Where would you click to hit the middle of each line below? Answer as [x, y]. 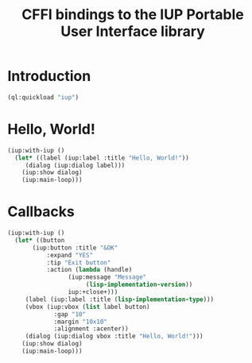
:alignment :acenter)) [91, 329]
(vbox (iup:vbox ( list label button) [87, 307]
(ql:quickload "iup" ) [43, 97]
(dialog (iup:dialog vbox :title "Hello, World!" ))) [114, 336]
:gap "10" [70, 314]
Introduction [49, 76]
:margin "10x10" [81, 322]
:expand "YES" [70, 255]
